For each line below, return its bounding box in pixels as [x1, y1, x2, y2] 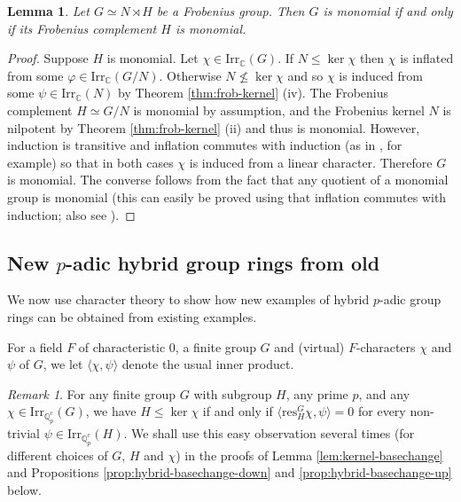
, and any [358, 384, 410, 403]
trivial [7, 424, 41, 442]
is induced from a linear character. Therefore [189, 153, 433, 171]
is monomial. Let [106, 49, 199, 67]
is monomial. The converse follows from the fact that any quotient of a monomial [7, 170, 449, 189]
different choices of [7, 445, 108, 464]
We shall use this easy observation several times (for [131, 424, 415, 442]
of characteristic [78, 337, 166, 356]
